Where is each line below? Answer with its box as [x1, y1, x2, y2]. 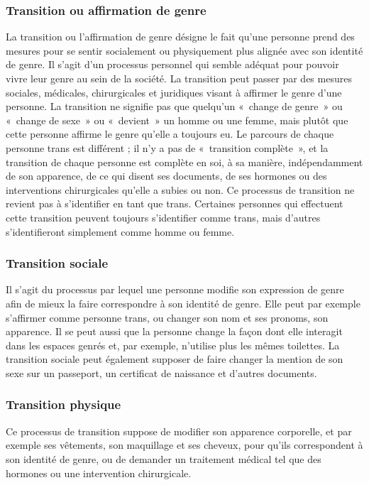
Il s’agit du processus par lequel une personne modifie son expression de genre [6, 282, 344, 297]
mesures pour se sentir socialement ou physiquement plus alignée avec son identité [6, 43, 363, 58]
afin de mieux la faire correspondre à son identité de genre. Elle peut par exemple [6, 295, 360, 310]
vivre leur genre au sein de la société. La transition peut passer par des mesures [6, 71, 352, 85]
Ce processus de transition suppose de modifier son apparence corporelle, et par [6, 423, 352, 438]
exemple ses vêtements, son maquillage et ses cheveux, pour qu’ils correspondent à [6, 437, 363, 452]
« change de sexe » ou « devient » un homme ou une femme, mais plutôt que [6, 112, 348, 127]
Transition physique [6, 396, 121, 413]
